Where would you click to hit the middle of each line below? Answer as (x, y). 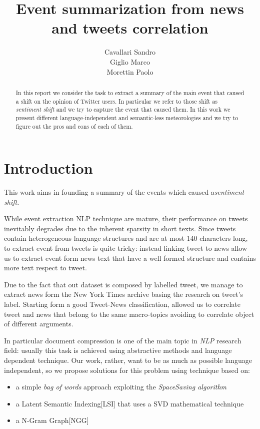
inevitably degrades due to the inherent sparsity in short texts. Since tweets (120, 228)
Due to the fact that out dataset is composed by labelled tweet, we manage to (123, 284)
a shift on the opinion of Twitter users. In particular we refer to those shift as (117, 101)
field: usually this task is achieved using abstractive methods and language (118, 350)
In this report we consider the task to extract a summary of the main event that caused (130, 92)
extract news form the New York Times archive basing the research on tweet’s (124, 294)
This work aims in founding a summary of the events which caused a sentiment (124, 192)
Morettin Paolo (130, 71)
